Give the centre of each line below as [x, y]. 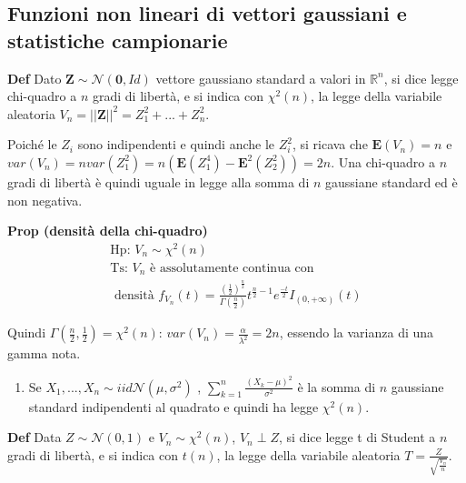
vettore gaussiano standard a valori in [261, 78]
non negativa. [45, 200]
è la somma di [337, 386]
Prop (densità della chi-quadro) [108, 231]
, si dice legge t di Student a [357, 437]
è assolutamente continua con [232, 268]
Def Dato [35, 78]
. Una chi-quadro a [383, 161]
